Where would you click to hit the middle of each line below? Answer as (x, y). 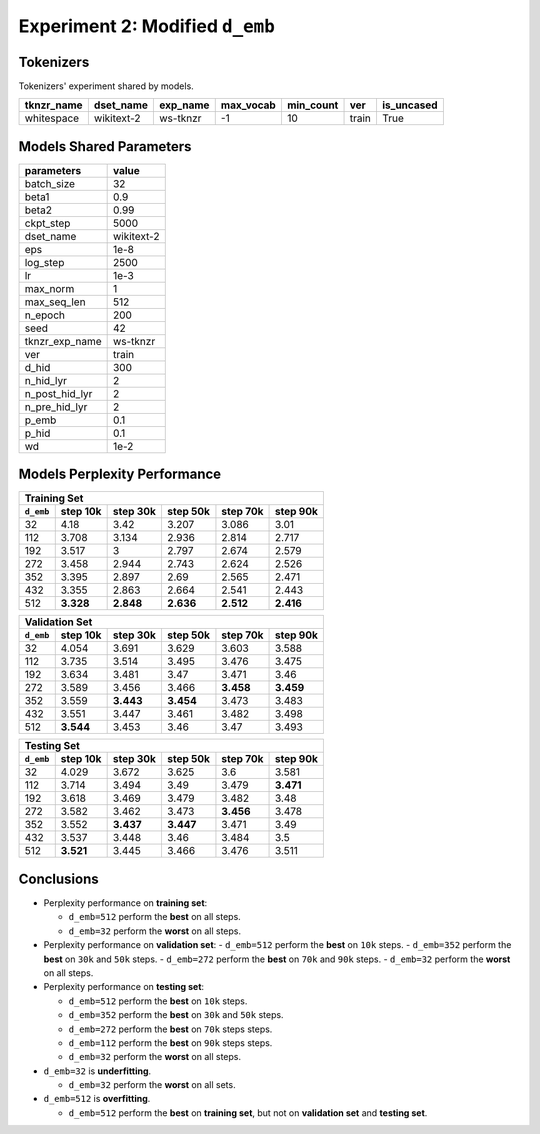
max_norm (49, 288)
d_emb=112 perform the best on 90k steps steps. (170, 1042)
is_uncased (409, 105)
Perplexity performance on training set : (125, 903)
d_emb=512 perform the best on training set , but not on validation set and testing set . (248, 1112)
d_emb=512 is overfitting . (97, 1099)
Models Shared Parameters (105, 146)
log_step (44, 262)
